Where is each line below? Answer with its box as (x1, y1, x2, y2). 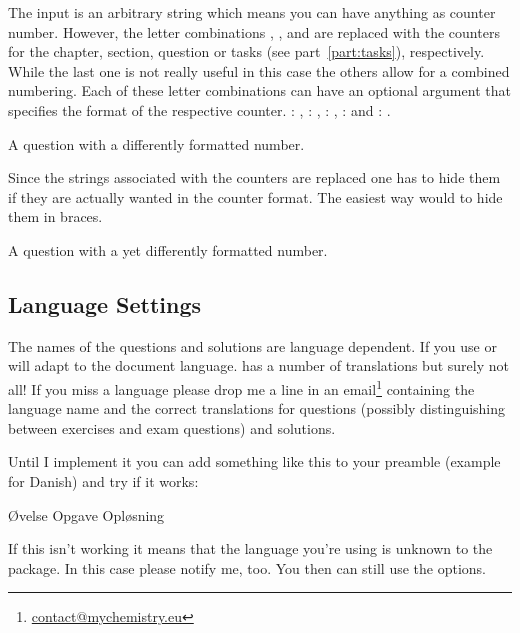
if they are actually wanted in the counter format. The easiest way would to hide (8, 186, 503, 207)
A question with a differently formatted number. (8, 133, 305, 154)
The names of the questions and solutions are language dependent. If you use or (8, 335, 497, 356)
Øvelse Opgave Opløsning (8, 504, 165, 525)
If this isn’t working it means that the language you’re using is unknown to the (8, 538, 493, 559)
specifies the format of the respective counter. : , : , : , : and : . (8, 99, 391, 120)
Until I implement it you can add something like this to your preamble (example (8, 451, 501, 472)
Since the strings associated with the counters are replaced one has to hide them (8, 167, 501, 188)
